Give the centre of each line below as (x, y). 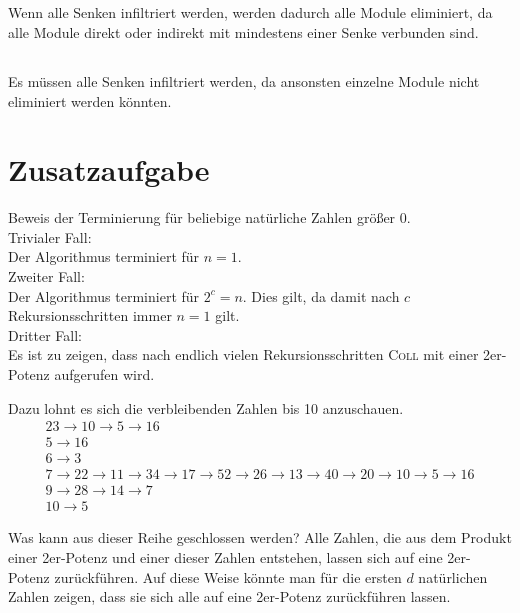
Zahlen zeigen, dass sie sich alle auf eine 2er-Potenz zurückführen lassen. (229, 596)
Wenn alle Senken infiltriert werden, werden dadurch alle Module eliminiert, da (250, 12)
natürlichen (453, 576)
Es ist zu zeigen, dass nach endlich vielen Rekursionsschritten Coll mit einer (243, 354)
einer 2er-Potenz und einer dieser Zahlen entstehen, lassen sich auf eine (225, 557)
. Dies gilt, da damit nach (321, 295)
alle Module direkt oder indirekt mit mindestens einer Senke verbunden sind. (243, 31)
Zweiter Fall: (46, 276)
